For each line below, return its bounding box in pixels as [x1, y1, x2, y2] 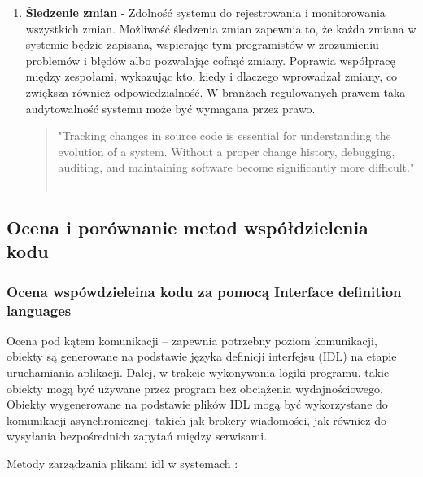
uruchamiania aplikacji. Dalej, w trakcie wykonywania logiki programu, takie [7, 364, 390, 381]
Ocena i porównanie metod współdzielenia [7, 214, 368, 239]
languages [7, 300, 72, 320]
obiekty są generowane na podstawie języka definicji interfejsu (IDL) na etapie [7, 348, 397, 365]
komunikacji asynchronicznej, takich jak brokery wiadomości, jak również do [7, 411, 386, 428]
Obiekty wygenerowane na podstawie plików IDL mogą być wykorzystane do [7, 396, 388, 413]
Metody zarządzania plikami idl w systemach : [7, 455, 238, 471]
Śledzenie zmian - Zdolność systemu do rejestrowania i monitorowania [25, 4, 386, 20]
